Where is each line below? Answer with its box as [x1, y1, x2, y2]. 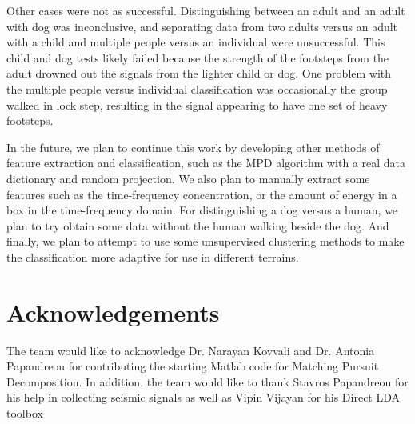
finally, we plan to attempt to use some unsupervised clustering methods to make [6, 233, 405, 250]
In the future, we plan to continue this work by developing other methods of [6, 138, 380, 155]
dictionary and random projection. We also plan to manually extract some [6, 170, 370, 186]
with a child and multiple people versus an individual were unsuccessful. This [6, 34, 385, 50]
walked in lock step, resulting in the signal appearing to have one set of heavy [6, 96, 388, 113]
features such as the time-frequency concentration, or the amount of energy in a [6, 186, 397, 202]
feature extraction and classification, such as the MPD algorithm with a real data [6, 154, 406, 171]
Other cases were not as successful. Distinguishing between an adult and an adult [6, 2, 405, 18]
